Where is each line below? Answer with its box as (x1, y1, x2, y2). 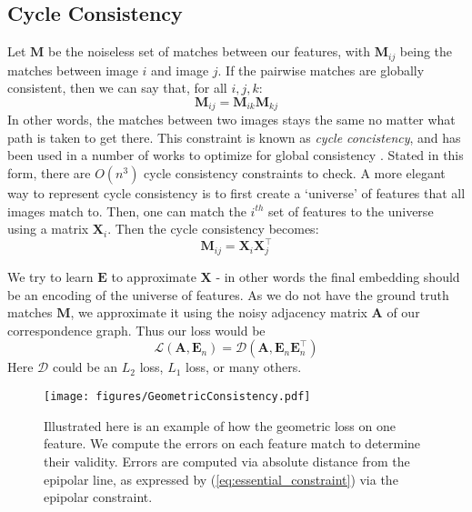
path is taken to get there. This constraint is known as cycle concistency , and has (7, 127, 461, 146)
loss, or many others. (186, 357, 302, 376)
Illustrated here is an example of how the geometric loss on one (44, 416, 396, 435)
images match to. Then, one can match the (7, 201, 246, 220)
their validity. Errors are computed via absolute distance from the (44, 451, 410, 470)
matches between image (7, 60, 138, 79)
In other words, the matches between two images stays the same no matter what (7, 110, 456, 129)
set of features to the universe (268, 201, 434, 220)
